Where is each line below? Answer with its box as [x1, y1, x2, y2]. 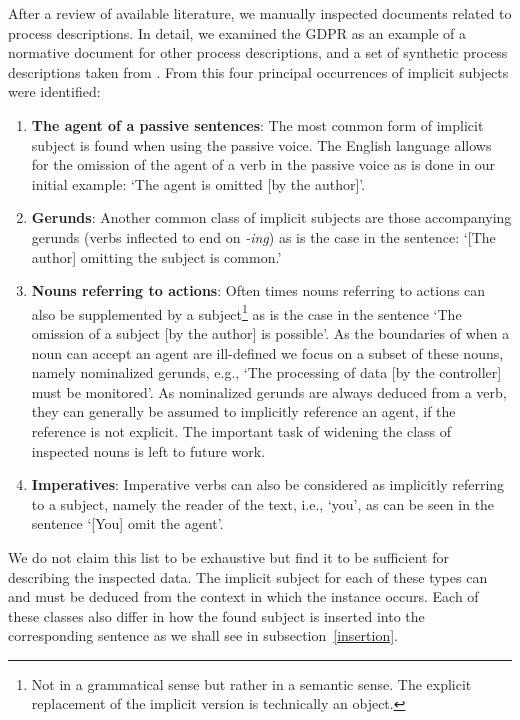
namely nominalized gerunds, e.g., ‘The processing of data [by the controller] [31, 362, 502, 383]
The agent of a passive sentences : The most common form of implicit [31, 114, 484, 135]
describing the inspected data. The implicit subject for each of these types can [8, 566, 488, 587]
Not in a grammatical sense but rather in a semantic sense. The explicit [31, 673, 472, 694]
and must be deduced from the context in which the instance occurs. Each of [8, 586, 479, 607]
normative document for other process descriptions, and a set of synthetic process [8, 42, 508, 63]
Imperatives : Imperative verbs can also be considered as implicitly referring [31, 474, 505, 495]
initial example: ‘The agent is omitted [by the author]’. [31, 173, 366, 194]
